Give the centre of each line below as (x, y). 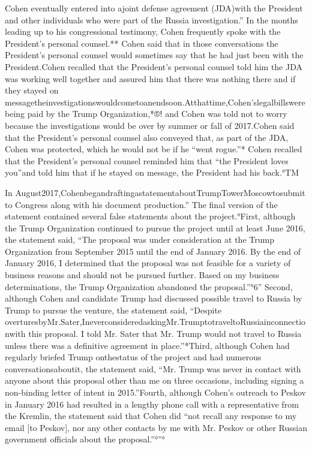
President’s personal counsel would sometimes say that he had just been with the (154, 55)
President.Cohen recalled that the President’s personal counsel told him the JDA (154, 66)
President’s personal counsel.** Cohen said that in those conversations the (142, 43)
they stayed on (32, 90)
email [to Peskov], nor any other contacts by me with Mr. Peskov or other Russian (156, 427)
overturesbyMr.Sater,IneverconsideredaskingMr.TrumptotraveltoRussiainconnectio (155, 322)
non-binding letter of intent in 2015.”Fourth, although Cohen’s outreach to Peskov (155, 392)
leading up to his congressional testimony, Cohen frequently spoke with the (143, 31)
